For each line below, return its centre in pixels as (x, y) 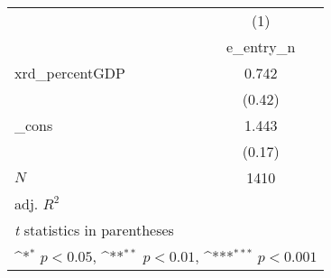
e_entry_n (261, 46)
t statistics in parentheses (94, 230)
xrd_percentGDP (70, 73)
